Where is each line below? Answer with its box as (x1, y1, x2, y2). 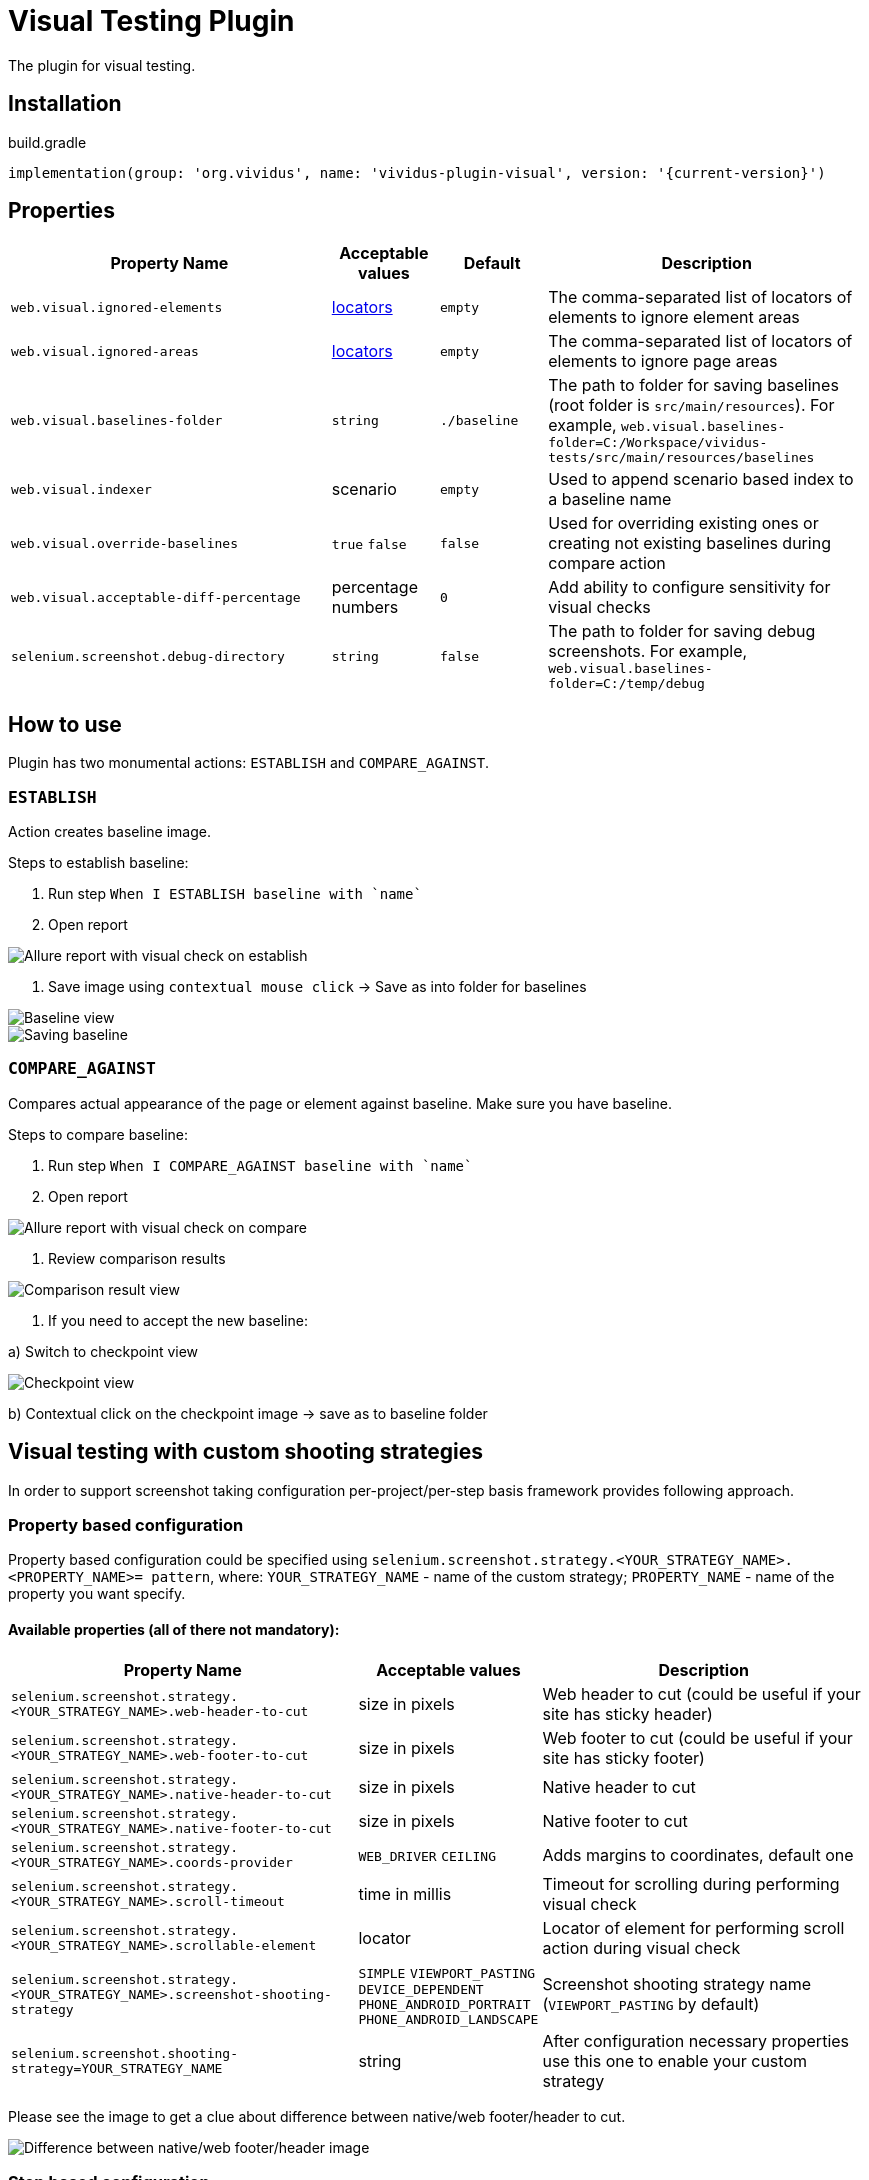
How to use (8, 711, 122, 737)
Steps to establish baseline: (8, 854, 189, 872)
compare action (548, 553, 666, 574)
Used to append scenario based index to (548, 469, 854, 490)
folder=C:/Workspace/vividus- (548, 435, 768, 451)
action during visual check (542, 1937, 741, 1958)
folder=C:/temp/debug (548, 676, 705, 692)
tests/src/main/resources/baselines (548, 450, 815, 466)
